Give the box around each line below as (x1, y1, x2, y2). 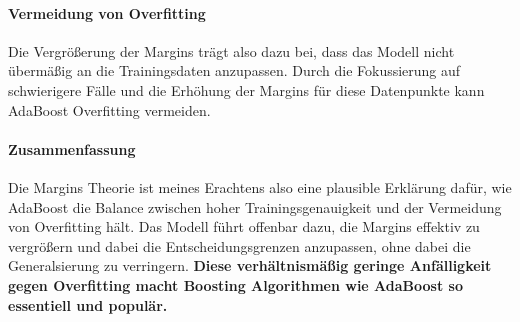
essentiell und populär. (8, 294, 168, 315)
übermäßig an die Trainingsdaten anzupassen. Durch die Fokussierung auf (8, 60, 461, 81)
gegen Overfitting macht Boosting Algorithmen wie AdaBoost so (8, 274, 463, 295)
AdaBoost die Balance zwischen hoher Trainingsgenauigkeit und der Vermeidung (8, 196, 502, 217)
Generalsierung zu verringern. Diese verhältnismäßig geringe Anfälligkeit (8, 255, 492, 276)
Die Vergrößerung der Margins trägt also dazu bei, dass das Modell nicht (8, 40, 455, 61)
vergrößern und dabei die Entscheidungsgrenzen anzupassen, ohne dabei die (8, 235, 471, 256)
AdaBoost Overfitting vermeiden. (8, 99, 211, 120)
